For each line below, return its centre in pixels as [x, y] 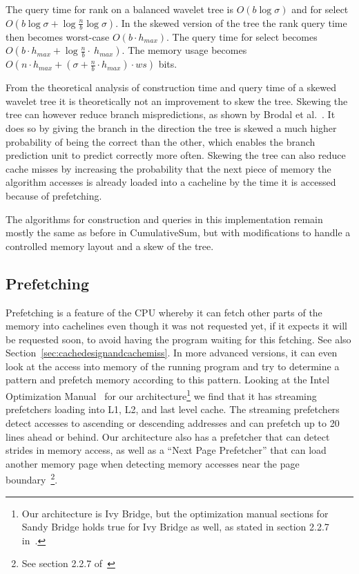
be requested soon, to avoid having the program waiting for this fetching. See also [178, 339]
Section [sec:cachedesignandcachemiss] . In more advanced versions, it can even [172, 353]
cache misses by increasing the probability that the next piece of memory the [168, 168]
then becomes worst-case [58, 36]
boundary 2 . [32, 478]
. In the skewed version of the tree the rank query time [231, 22]
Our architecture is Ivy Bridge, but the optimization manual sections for [175, 513]
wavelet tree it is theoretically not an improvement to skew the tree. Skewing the [177, 101]
